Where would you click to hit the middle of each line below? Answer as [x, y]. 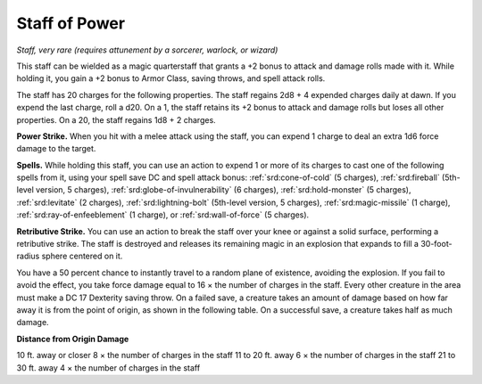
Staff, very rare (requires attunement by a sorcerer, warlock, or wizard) [147, 50]
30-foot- [436, 244]
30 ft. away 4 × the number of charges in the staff [108, 368]
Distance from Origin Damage [73, 339]
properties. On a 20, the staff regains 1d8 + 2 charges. [116, 119]
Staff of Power [71, 23]
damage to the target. [56, 149]
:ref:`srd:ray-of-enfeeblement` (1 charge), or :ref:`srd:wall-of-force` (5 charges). [163, 215]
